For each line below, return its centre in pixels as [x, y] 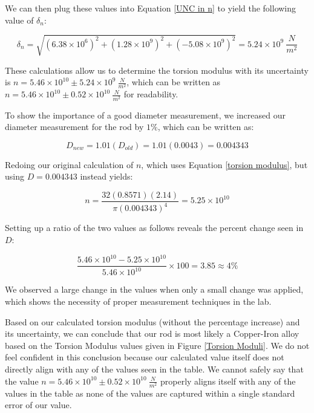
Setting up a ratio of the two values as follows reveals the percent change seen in [154, 228]
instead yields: [106, 176]
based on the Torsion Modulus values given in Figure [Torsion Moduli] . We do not [157, 345]
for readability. [151, 94]
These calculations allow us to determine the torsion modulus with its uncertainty [157, 70]
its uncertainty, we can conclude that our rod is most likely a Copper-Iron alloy [152, 333]
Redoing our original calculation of [69, 164]
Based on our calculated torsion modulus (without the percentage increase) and [152, 321]
